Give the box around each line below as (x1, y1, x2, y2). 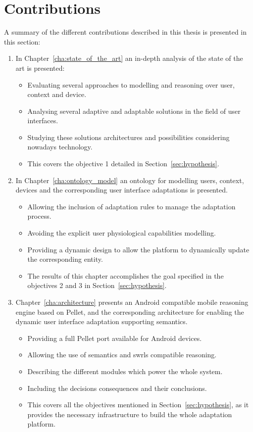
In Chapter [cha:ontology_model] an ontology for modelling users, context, (15, 175, 244, 185)
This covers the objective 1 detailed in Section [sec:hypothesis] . (27, 158, 219, 169)
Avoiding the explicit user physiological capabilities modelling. (27, 228, 216, 238)
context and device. (27, 89, 87, 99)
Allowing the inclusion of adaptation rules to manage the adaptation (27, 201, 236, 211)
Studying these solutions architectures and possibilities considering (27, 132, 230, 142)
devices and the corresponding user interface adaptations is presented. (15, 185, 228, 195)
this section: (4, 36, 41, 47)
